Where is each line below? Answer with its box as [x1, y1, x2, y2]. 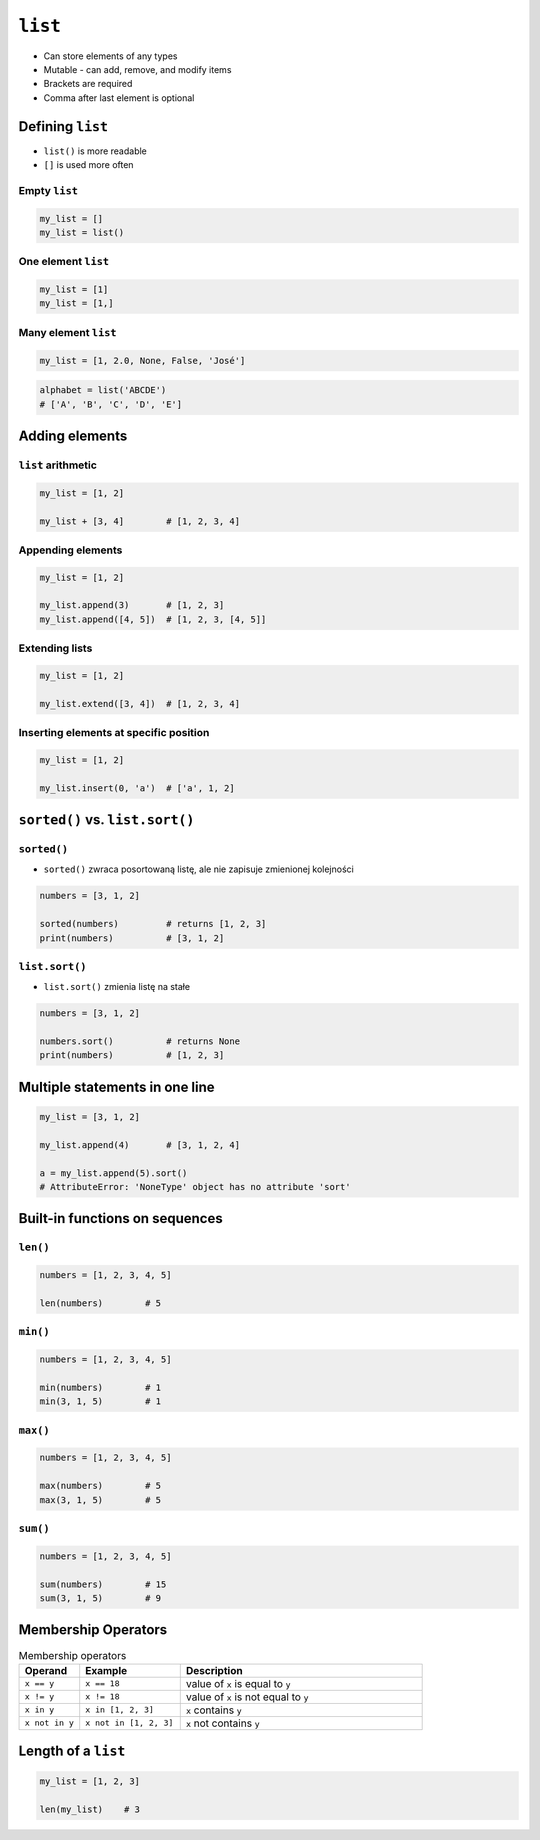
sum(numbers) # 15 [39, 1578, 167, 1590]
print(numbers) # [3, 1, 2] [39, 932, 225, 944]
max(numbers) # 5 [39, 1480, 162, 1492]
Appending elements [18, 543, 123, 557]
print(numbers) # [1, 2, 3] [39, 1050, 225, 1061]
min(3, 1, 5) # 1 [39, 1396, 162, 1407]
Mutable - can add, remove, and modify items [43, 63, 232, 75]
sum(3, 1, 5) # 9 [39, 1592, 162, 1604]
